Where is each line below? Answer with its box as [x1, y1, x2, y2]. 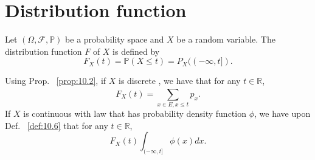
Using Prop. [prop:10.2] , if [5, 74, 106, 87]
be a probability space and [65, 33, 164, 46]
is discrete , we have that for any [119, 74, 241, 87]
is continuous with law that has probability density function [23, 107, 246, 120]
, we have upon [254, 107, 311, 120]
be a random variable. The [176, 33, 275, 46]
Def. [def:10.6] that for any [5, 119, 108, 131]
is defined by [112, 44, 160, 57]
